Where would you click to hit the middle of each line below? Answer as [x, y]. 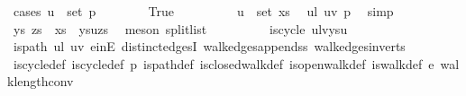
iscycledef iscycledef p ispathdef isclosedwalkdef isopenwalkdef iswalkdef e [224, 63]
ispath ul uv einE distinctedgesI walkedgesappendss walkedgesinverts [209, 46]
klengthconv [41, 81]
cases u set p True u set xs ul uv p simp [203, 11]
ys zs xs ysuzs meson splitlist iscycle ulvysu [180, 28]
